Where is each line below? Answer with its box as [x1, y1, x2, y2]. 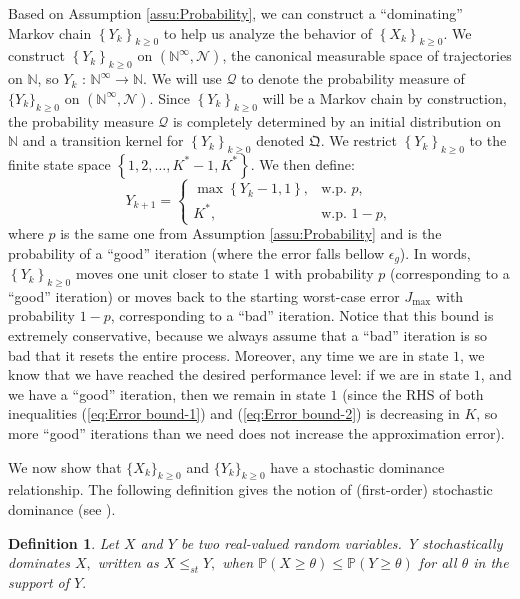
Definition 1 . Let [8, 532, 119, 553]
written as [97, 552, 159, 573]
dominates [8, 552, 70, 573]
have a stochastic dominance [270, 456, 445, 477]
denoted [256, 130, 305, 151]
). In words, [399, 242, 471, 263]
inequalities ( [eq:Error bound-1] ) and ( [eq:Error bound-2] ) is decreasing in [8, 403, 460, 424]
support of [8, 572, 70, 592]
